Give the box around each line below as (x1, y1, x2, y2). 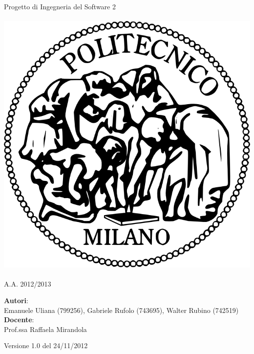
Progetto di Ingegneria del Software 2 (4, 1, 116, 11)
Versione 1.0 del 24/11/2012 (4, 340, 88, 351)
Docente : (4, 314, 34, 325)
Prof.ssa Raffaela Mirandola (4, 324, 87, 334)
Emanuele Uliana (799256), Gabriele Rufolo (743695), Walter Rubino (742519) (4, 305, 239, 315)
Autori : (4, 295, 28, 305)
